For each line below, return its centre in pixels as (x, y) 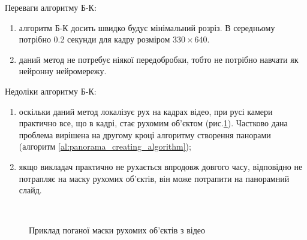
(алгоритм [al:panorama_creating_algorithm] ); (105, 146)
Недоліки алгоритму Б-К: (51, 91)
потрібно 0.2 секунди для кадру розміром (94, 39)
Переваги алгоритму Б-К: (51, 7)
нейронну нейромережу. (63, 71)
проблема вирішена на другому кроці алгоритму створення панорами (145, 134)
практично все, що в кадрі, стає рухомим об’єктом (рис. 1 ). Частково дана (153, 123)
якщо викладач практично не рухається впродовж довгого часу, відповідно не (161, 166)
